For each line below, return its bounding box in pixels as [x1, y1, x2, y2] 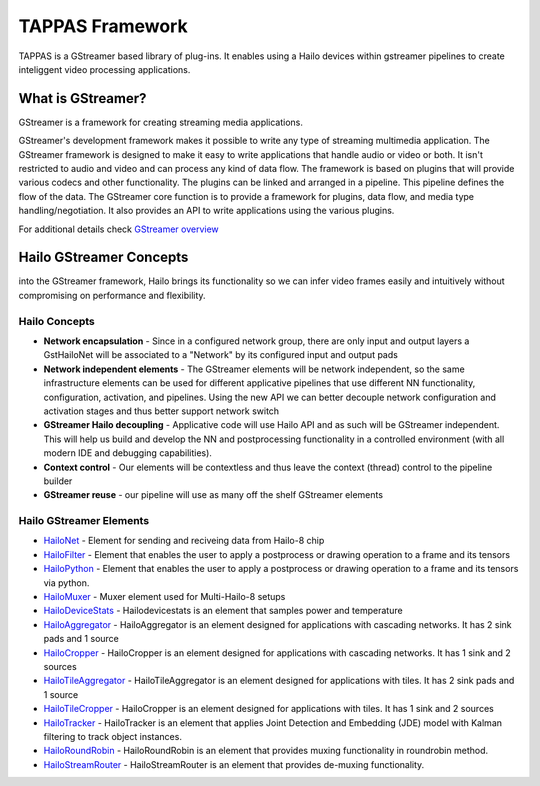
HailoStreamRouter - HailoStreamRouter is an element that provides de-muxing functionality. [43, 758, 425, 770]
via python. [43, 576, 90, 589]
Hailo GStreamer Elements [18, 514, 150, 528]
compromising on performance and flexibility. [18, 289, 206, 301]
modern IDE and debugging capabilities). [43, 447, 212, 459]
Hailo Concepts [18, 314, 95, 328]
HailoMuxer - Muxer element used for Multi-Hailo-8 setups [43, 591, 286, 603]
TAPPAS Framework [18, 15, 189, 37]
